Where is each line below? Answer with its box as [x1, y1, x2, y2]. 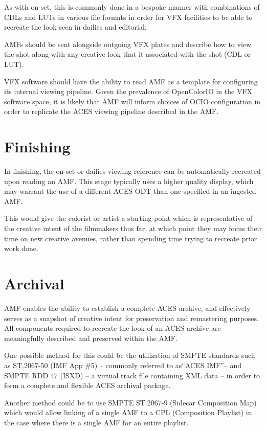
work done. [4, 243, 38, 254]
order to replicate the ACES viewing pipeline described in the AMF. [4, 106, 219, 117]
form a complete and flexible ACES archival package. [4, 380, 171, 391]
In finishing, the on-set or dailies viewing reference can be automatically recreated [4, 166, 261, 176]
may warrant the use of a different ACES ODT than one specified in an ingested [4, 186, 256, 196]
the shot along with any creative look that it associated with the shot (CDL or [4, 49, 251, 59]
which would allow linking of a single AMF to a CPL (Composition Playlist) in [4, 407, 252, 418]
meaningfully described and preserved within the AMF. [4, 332, 178, 343]
